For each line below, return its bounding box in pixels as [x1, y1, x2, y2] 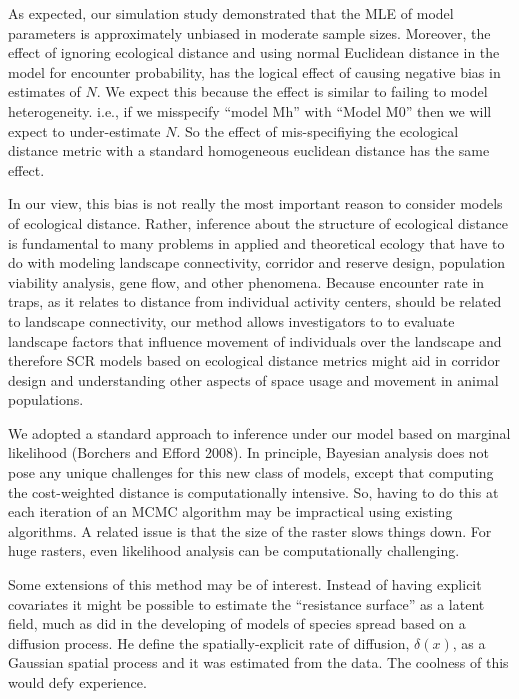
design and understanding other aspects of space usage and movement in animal [8, 369, 499, 390]
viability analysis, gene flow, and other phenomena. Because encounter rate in [8, 271, 485, 292]
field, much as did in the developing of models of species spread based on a [8, 613, 466, 634]
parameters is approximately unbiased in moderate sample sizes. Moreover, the [8, 22, 491, 43]
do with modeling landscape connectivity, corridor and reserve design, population [8, 252, 506, 273]
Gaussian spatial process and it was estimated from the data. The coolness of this [8, 652, 509, 673]
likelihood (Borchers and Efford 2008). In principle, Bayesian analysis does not [8, 442, 490, 463]
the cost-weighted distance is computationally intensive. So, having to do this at [8, 481, 499, 502]
